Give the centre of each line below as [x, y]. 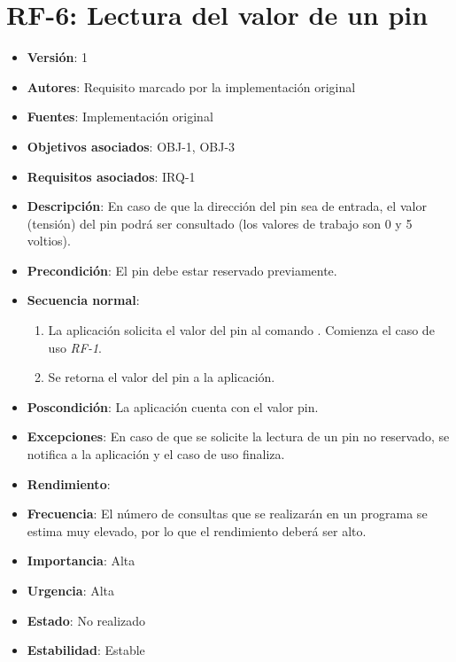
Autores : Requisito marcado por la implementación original [191, 86]
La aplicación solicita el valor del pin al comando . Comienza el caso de [241, 330]
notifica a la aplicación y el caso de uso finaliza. [156, 454]
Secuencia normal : [83, 300]
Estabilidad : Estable [86, 650]
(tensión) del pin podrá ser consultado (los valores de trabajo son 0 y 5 [220, 223]
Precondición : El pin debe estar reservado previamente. [182, 270]
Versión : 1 [58, 57]
